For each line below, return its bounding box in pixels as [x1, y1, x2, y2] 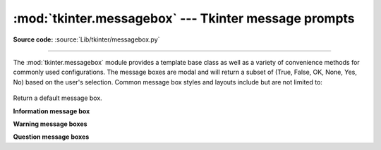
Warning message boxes [13, 120, 87, 128]
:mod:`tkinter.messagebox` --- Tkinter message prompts [13, 11, 356, 26]
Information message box [13, 106, 90, 115]
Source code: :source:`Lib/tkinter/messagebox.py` [13, 35, 160, 44]
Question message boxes [13, 132, 90, 141]
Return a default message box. [13, 94, 102, 102]
